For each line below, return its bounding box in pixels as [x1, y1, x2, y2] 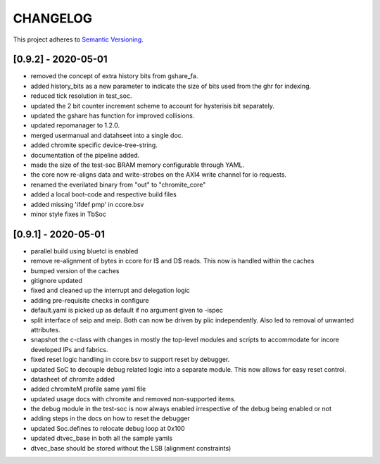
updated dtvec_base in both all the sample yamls [30, 434, 172, 443]
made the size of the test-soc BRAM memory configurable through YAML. [30, 161, 245, 169]
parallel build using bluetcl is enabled [30, 246, 139, 255]
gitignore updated [30, 277, 82, 284]
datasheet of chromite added [30, 375, 115, 383]
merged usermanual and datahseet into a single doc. [30, 131, 184, 139]
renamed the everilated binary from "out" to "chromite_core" [30, 180, 206, 189]
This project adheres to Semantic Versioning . [13, 35, 144, 44]
